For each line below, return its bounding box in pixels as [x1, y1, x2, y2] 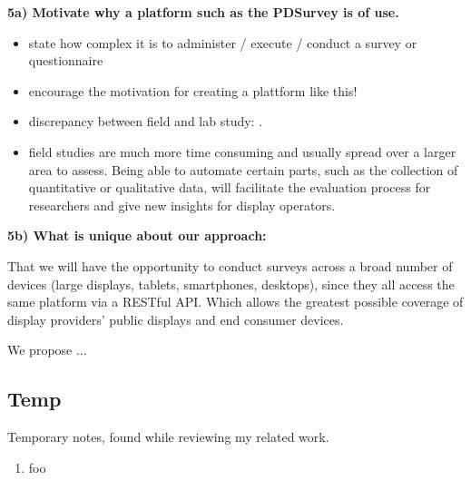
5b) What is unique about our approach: [7, 226, 267, 245]
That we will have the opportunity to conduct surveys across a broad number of [7, 256, 453, 275]
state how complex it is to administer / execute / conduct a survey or [28, 33, 417, 52]
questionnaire [28, 51, 103, 70]
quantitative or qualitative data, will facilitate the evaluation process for [28, 178, 431, 197]
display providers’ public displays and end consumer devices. [7, 309, 344, 328]
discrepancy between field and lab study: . [28, 112, 263, 131]
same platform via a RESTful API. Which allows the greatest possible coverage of [7, 292, 464, 311]
